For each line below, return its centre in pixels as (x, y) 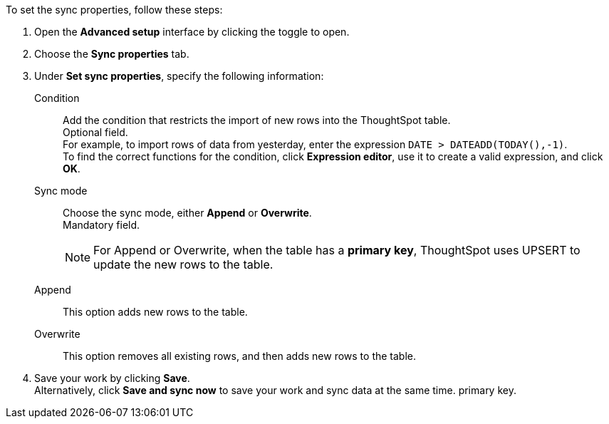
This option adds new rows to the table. (155, 312)
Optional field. (95, 132)
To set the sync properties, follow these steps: (114, 10)
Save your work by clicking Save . (112, 378)
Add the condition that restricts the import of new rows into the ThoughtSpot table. (257, 120)
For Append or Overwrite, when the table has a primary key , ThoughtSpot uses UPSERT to (337, 250)
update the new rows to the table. (183, 264)
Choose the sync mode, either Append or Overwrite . (187, 213)
